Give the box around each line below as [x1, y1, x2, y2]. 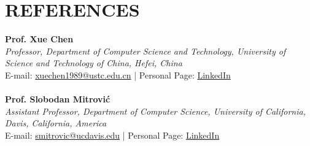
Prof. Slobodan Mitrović [5, 93, 110, 106]
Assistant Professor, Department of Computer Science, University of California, [5, 104, 306, 117]
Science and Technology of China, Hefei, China [5, 56, 182, 69]
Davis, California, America [5, 117, 107, 129]
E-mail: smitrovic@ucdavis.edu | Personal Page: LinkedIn [5, 128, 220, 141]
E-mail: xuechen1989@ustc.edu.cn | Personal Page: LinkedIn [5, 68, 231, 81]
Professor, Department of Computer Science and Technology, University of [5, 44, 286, 57]
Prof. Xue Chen [5, 33, 74, 45]
